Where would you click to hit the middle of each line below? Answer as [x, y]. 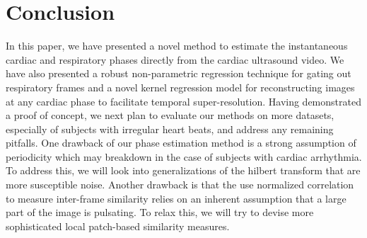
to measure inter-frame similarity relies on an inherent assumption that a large [176, 198]
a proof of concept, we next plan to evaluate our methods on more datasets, [170, 115]
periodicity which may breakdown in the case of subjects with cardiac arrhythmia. [184, 156]
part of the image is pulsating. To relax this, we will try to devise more [160, 212]
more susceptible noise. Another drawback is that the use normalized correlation [180, 185]
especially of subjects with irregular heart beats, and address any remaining [170, 129]
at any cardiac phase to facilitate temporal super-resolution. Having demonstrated [183, 101]
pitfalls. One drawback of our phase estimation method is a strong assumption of [181, 143]
